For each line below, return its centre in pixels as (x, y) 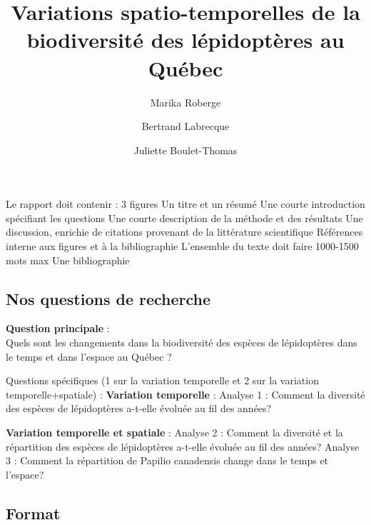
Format (33, 512)
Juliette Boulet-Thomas (185, 150)
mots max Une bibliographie (68, 260)
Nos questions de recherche (108, 298)
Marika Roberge (185, 102)
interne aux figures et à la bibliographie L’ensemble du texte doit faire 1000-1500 (182, 246)
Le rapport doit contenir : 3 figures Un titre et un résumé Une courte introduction (185, 204)
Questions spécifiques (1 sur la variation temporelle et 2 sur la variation (162, 380)
